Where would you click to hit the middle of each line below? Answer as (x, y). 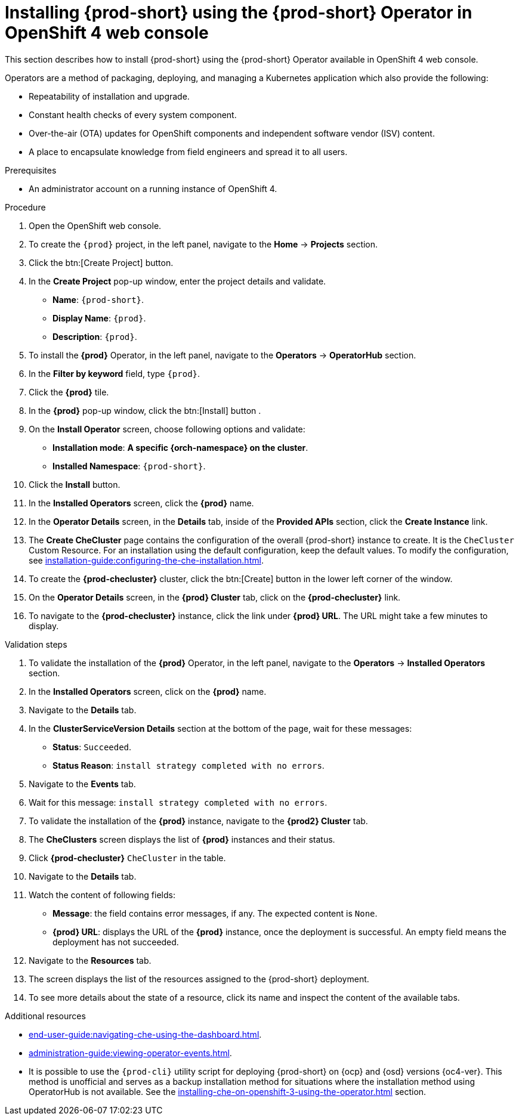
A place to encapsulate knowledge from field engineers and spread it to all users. (188, 151)
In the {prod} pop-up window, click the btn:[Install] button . (145, 410)
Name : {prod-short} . (98, 299)
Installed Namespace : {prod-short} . (129, 466)
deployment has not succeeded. (116, 942)
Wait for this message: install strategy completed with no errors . (178, 802)
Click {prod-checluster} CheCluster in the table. (127, 858)
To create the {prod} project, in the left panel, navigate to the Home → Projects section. (203, 244)
